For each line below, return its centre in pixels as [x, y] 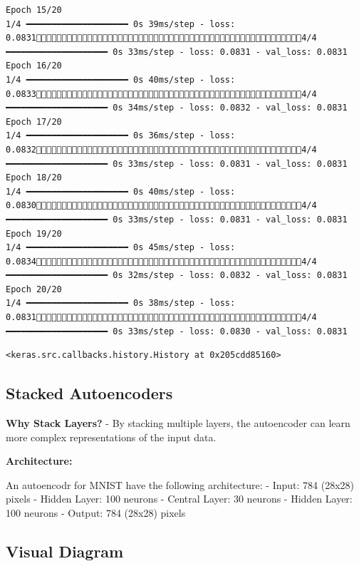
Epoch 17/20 [34, 122]
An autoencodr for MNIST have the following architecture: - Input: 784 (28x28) [180, 484]
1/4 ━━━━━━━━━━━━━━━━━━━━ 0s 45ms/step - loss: [121, 248]
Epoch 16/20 [34, 66]
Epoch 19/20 [34, 233]
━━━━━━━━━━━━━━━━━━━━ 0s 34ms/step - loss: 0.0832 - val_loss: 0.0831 [177, 108]
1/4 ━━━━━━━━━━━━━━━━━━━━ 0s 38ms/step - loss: [121, 303]
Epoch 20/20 [34, 289]
